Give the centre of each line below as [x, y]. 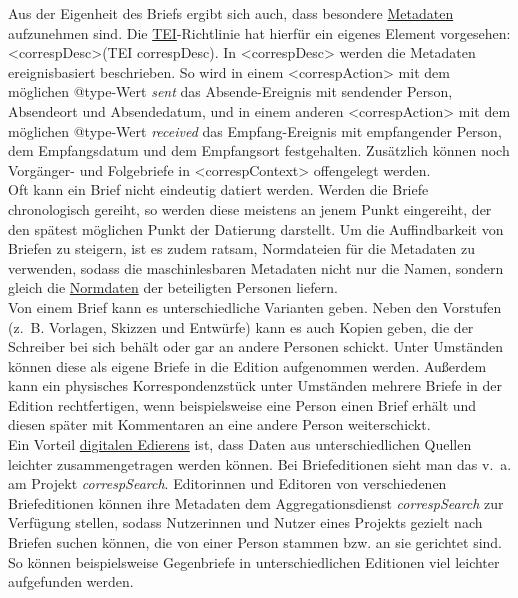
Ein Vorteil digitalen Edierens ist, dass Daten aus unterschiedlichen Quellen [240, 444]
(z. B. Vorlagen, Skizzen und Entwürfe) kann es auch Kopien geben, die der [241, 326]
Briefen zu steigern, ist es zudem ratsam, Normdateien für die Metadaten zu [241, 248]
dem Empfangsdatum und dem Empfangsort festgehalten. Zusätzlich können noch [259, 150]
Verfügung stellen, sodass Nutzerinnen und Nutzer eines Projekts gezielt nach [245, 522]
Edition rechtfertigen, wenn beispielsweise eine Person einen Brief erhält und [242, 404]
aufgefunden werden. [71, 581]
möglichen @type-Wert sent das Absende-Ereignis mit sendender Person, [230, 91]
